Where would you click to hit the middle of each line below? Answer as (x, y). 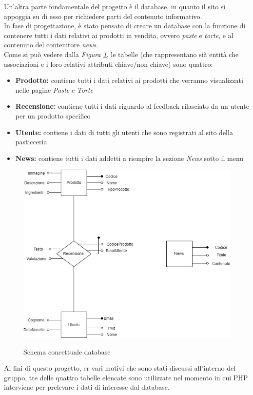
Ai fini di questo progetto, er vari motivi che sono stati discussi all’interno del (120, 368)
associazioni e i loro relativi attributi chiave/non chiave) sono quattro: (108, 64)
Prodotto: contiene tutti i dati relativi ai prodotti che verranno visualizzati (129, 80)
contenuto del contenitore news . (51, 45)
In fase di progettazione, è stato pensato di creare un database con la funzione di (125, 26)
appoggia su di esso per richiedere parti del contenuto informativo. (103, 16)
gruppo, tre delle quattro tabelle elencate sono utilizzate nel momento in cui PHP (126, 377)
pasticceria (31, 142)
